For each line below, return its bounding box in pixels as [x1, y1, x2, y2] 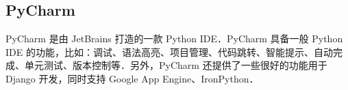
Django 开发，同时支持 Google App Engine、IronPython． [5, 71, 259, 85]
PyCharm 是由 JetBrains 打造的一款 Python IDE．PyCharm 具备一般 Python [5, 31, 343, 46]
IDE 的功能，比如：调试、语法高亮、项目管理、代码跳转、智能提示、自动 [5, 44, 333, 59]
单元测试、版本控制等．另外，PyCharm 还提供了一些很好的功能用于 [24, 58, 327, 72]
